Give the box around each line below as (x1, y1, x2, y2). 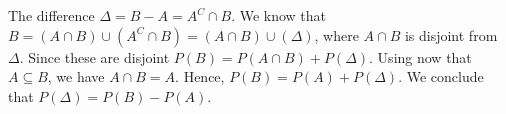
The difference (8, 5, 95, 25)
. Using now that (369, 46, 472, 67)
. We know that (231, 5, 327, 25)
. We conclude (398, 66, 484, 87)
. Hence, (175, 66, 225, 87)
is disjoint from (404, 24, 498, 45)
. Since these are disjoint (19, 46, 170, 67)
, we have (47, 66, 105, 87)
